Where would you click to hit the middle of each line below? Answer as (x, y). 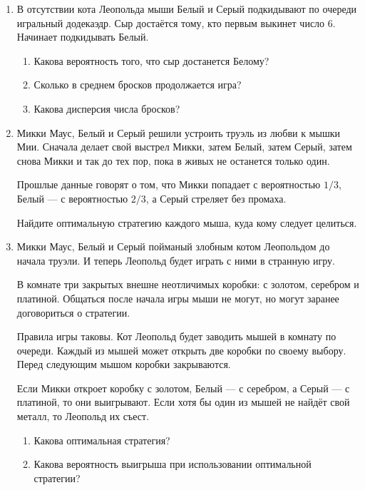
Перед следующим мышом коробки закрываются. (124, 364)
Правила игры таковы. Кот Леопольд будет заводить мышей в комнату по (176, 336)
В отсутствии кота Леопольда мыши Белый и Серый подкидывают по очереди (187, 9)
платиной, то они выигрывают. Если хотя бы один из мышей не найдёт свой (183, 402)
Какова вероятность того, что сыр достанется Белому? (151, 60)
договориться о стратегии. (73, 312)
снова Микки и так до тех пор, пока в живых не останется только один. (173, 160)
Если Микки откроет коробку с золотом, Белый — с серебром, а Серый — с (183, 388)
